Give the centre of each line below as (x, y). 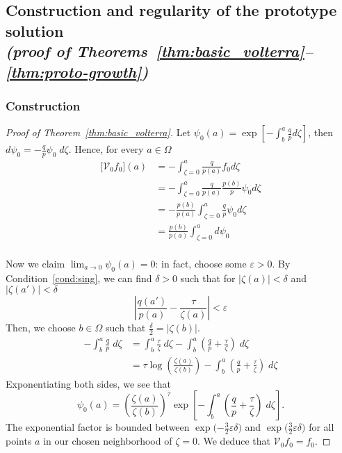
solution (35, 30)
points (19, 441)
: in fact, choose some (201, 263)
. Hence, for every (106, 149)
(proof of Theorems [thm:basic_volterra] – (160, 51)
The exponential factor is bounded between (98, 427)
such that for (208, 278)
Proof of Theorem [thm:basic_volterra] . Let (98, 132)
